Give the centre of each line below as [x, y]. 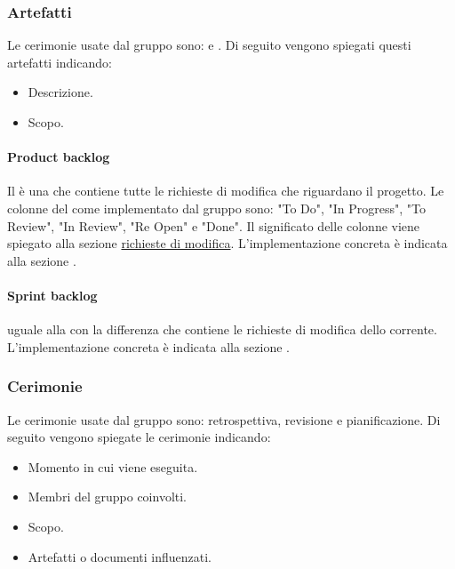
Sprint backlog [52, 295]
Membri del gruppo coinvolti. [108, 497]
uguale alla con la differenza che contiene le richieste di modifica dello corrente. [222, 329]
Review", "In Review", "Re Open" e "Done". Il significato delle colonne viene [214, 225]
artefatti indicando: [60, 62]
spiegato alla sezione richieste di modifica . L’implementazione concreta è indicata [227, 243]
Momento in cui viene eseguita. [113, 466]
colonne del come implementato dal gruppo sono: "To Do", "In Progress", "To [217, 208]
